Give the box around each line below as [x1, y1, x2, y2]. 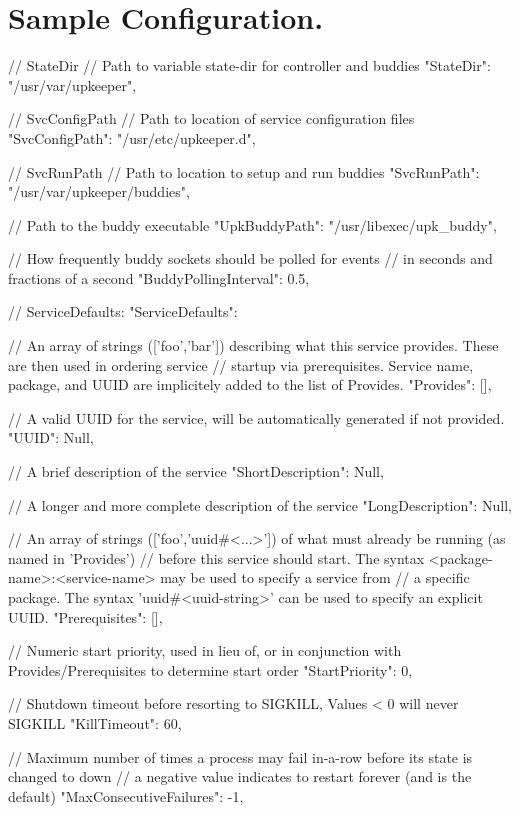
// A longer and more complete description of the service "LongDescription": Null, [8, 494, 512, 515]
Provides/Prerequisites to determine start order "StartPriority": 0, [8, 659, 413, 680]
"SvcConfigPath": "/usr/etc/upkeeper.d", [8, 127, 256, 148]
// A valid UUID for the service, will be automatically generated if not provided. [8, 407, 505, 428]
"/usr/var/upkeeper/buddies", [8, 181, 190, 202]
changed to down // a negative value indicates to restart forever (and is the [8, 766, 472, 787]
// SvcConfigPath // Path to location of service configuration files [8, 108, 415, 129]
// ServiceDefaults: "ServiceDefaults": [8, 301, 238, 322]
